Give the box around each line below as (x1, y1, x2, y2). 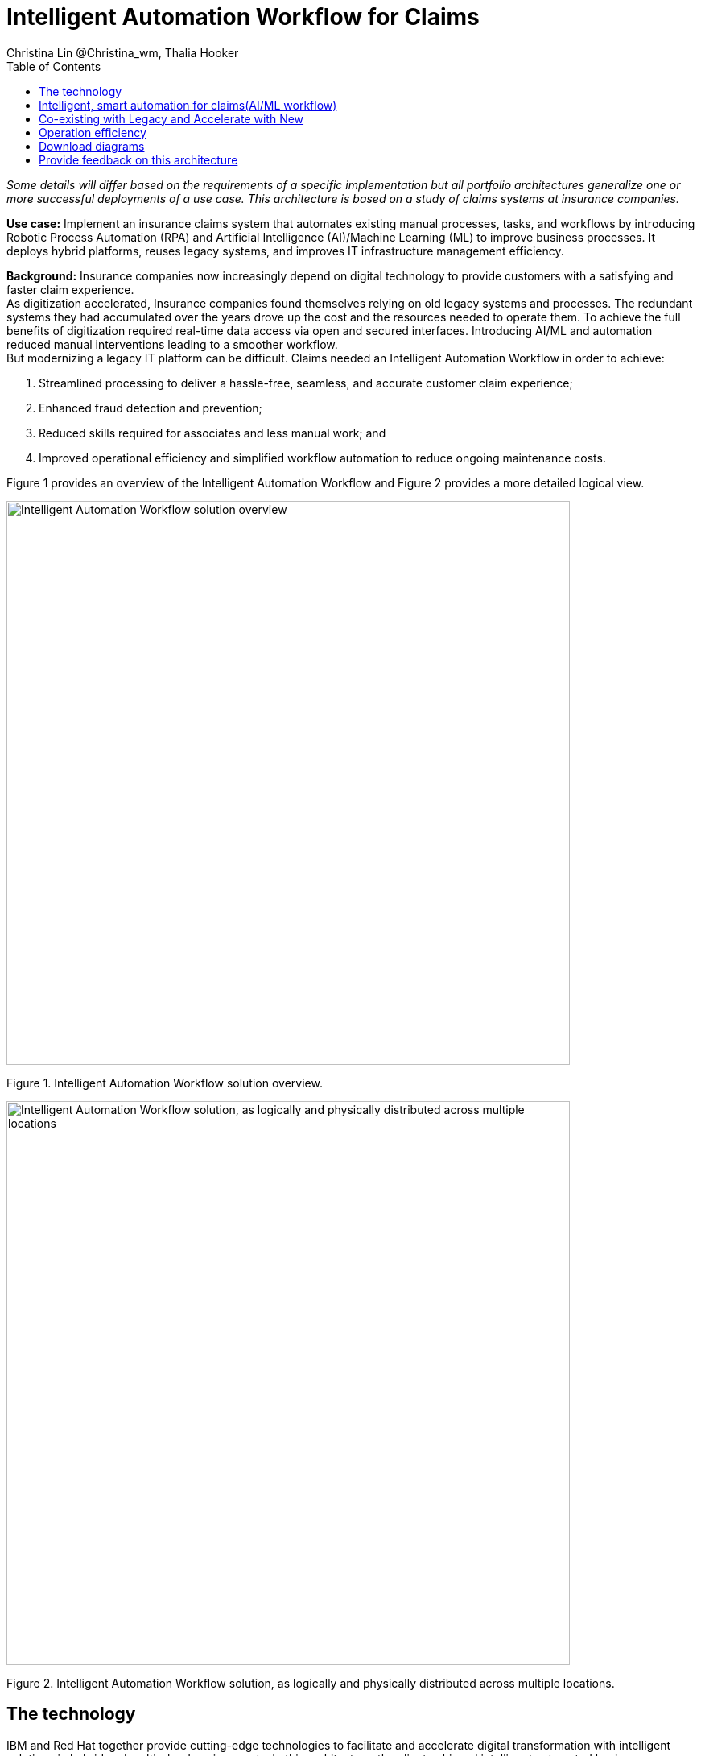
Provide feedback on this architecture (39, 152, 238, 167)
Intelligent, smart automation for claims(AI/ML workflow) (39, 97, 337, 112)
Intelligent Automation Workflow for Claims (6, 3, 480, 31)
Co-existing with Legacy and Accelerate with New (39, 111, 304, 126)
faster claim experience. (6, 282, 134, 296)
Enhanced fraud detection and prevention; (39, 400, 262, 415)
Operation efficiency (39, 125, 146, 139)
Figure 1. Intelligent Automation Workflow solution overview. (6, 1075, 323, 1090)
